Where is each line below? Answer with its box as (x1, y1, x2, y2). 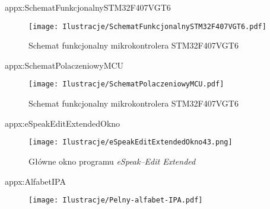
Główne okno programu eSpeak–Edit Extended (28, 155, 196, 167)
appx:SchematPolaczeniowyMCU (5, 59, 124, 71)
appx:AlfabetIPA (5, 175, 66, 187)
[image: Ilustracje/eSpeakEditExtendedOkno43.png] (28, 138, 233, 147)
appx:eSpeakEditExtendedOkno (5, 117, 120, 129)
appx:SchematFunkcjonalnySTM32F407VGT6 (5, 1, 171, 13)
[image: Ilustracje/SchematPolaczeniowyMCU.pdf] (28, 80, 224, 89)
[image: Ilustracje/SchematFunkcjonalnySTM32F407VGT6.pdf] (28, 22, 266, 31)
